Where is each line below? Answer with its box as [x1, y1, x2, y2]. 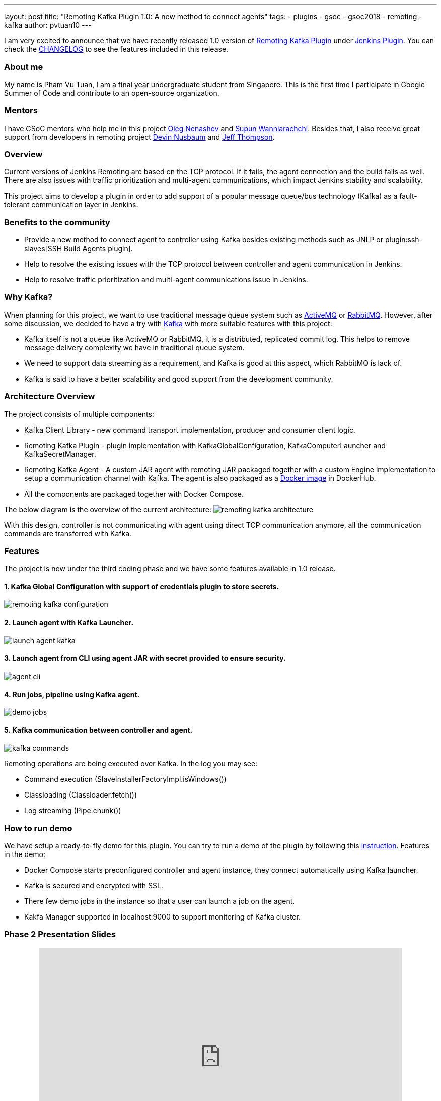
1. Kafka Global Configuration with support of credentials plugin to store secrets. [4, 582, 279, 591]
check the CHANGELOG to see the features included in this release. [4, 45, 229, 53]
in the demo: [4, 850, 45, 859]
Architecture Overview [4, 391, 95, 402]
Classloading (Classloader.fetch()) [24, 790, 137, 800]
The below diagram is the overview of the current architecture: [4, 505, 211, 514]
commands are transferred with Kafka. [4, 529, 132, 538]
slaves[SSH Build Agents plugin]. [24, 244, 133, 253]
